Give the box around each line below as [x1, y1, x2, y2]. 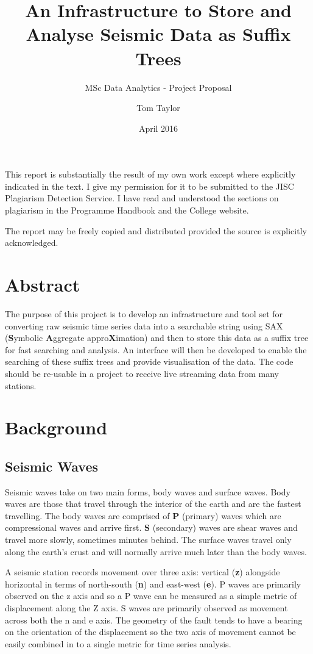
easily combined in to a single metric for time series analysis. [5, 637, 231, 650]
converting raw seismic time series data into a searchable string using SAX [5, 319, 283, 332]
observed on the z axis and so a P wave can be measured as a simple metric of [5, 589, 297, 602]
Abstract [5, 272, 80, 297]
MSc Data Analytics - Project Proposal [85, 81, 232, 93]
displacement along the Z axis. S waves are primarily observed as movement [5, 602, 288, 614]
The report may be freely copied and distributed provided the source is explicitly [5, 224, 307, 237]
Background [5, 415, 108, 440]
